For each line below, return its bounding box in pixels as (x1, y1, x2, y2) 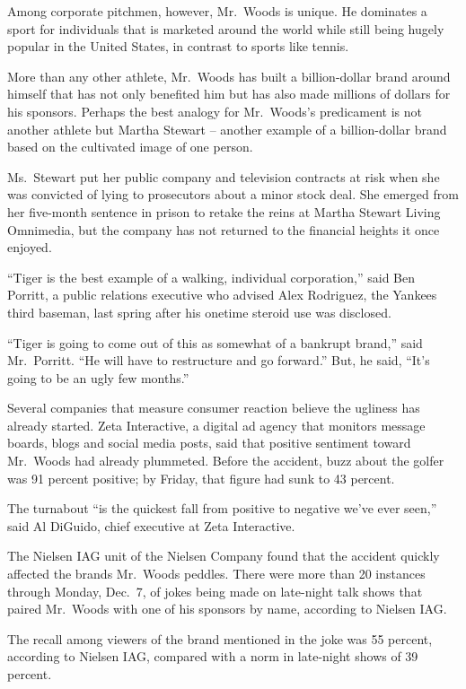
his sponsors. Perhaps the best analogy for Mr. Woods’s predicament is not (7, 101, 422, 120)
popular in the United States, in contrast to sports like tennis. (7, 37, 349, 56)
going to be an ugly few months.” (7, 368, 189, 387)
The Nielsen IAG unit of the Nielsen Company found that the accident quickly (7, 546, 440, 565)
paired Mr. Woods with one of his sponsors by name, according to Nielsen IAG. (7, 599, 447, 618)
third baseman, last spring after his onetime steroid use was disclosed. (7, 302, 391, 321)
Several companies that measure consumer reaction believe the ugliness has (7, 398, 420, 417)
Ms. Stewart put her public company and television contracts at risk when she (7, 167, 440, 186)
